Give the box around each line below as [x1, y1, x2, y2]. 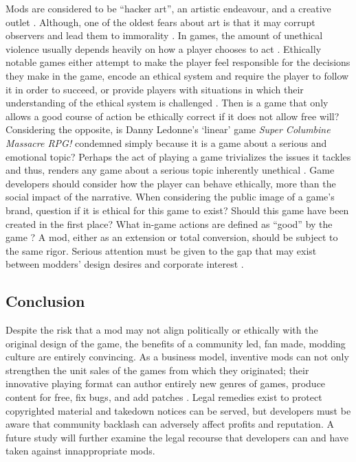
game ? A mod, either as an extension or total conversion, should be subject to [5, 230, 338, 244]
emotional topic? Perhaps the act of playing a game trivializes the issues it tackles [5, 149, 351, 163]
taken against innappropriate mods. [5, 443, 155, 458]
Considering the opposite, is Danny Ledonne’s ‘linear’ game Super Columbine [5, 122, 331, 137]
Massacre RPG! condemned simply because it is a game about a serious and [5, 135, 327, 150]
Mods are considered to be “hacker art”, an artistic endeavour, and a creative [5, 1, 331, 15]
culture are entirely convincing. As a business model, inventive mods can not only [5, 349, 349, 364]
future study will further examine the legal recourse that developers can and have [5, 430, 349, 444]
